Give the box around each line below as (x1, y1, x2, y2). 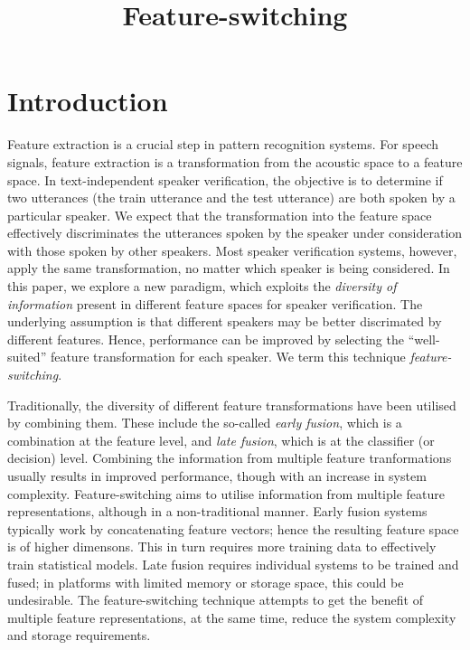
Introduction (7, 82, 168, 119)
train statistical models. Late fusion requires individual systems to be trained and (7, 554, 459, 573)
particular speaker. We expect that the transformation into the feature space (7, 205, 432, 224)
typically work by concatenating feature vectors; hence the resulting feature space (7, 519, 459, 538)
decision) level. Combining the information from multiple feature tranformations (7, 448, 452, 467)
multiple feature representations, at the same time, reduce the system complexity (7, 608, 456, 626)
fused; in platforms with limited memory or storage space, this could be (7, 572, 404, 591)
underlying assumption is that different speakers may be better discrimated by (7, 312, 442, 331)
